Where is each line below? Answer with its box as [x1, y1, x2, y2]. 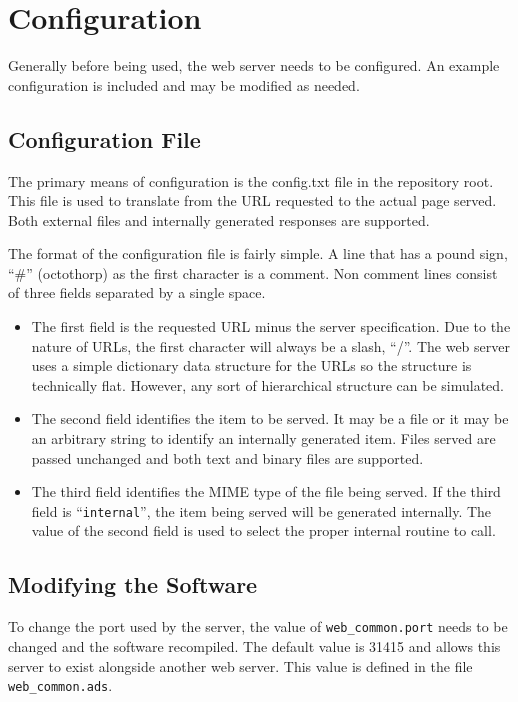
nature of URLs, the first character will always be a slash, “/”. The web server [31, 335, 510, 356]
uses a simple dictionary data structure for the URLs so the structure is [31, 355, 472, 376]
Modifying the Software [8, 569, 258, 600]
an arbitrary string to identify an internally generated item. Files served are [31, 428, 496, 449]
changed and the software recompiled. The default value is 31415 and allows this [8, 635, 501, 656]
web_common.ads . [8, 675, 113, 696]
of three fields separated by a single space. [8, 282, 266, 303]
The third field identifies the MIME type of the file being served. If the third [31, 481, 501, 502]
